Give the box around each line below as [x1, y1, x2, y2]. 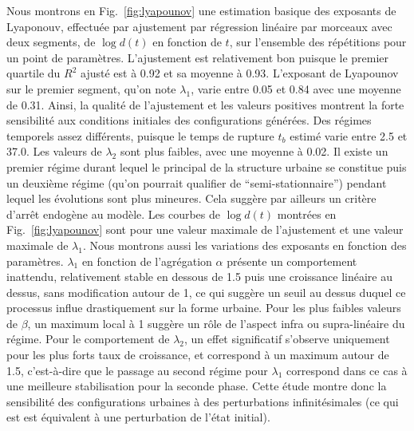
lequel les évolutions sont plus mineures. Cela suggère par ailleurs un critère [6, 190, 377, 207]
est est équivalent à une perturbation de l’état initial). [6, 409, 270, 425]
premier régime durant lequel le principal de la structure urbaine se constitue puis [6, 158, 407, 175]
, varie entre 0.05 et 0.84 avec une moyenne [191, 80, 401, 97]
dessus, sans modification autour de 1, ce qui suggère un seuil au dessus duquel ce [6, 283, 406, 300]
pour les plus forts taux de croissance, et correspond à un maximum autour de [6, 346, 389, 363]
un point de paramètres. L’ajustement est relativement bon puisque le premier [6, 49, 389, 65]
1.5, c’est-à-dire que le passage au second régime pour [6, 362, 268, 378]
